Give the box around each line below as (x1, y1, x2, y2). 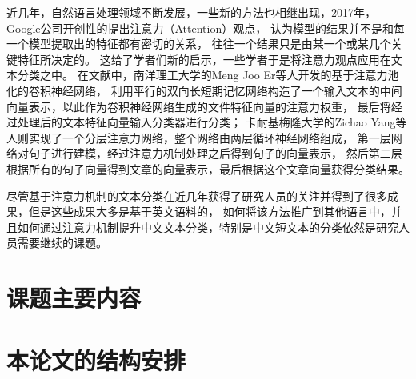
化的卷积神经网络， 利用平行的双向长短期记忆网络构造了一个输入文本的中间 (6, 82, 402, 98)
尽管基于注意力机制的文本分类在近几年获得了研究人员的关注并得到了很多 (6, 187, 387, 204)
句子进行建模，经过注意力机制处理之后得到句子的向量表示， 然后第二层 (28, 145, 402, 162)
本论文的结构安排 (6, 344, 186, 377)
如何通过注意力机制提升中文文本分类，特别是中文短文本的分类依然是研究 (17, 218, 398, 235)
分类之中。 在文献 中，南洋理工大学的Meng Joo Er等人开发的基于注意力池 (17, 66, 399, 83)
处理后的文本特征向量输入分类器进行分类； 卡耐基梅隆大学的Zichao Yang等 (17, 114, 407, 130)
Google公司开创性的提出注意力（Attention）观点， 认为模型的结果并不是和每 (6, 19, 405, 36)
